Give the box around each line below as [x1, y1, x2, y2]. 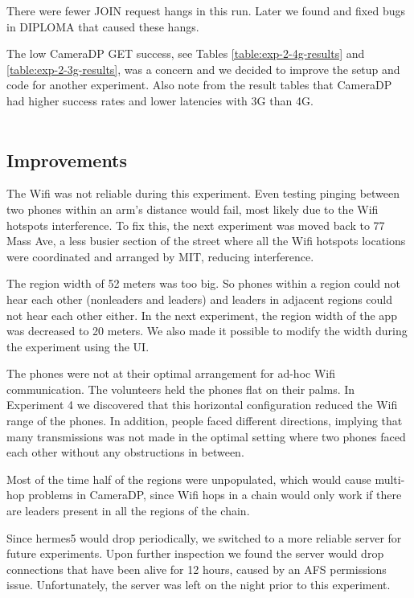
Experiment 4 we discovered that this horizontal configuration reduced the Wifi [6, 396, 398, 413]
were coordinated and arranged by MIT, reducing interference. [6, 248, 314, 264]
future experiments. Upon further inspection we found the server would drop [6, 545, 384, 562]
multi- [375, 470, 405, 487]
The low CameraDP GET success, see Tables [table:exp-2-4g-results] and [6, 45, 365, 62]
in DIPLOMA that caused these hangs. [6, 18, 199, 35]
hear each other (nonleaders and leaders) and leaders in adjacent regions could [6, 290, 393, 307]
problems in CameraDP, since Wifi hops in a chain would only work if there [28, 486, 402, 503]
